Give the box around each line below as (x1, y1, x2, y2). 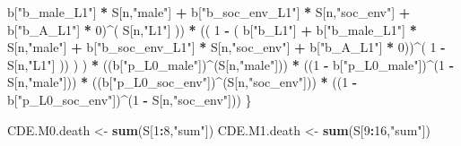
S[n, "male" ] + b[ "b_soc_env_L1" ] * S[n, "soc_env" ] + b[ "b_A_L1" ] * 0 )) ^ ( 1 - (7, 38, 446, 56)
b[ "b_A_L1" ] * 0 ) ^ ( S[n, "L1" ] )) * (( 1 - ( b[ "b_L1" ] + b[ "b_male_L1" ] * (7, 20, 417, 39)
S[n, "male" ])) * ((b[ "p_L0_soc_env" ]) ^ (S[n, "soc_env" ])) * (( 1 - (7, 73, 358, 91)
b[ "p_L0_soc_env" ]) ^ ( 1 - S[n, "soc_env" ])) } (7, 90, 252, 108)
